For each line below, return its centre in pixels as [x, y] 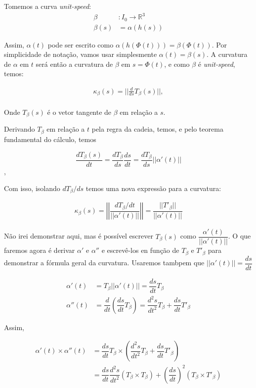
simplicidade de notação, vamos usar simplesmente [81, 54]
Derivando [20, 129]
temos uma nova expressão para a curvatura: [153, 188]
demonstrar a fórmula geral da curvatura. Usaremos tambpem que [104, 263]
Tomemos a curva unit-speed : [48, 6]
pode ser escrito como [81, 44]
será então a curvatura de [74, 64]
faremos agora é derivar [40, 250]
